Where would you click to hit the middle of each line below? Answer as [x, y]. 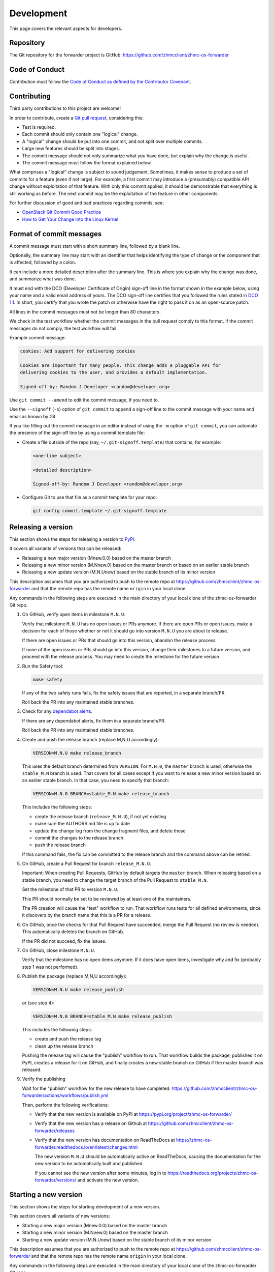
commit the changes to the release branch [79, 837]
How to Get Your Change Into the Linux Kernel [70, 219]
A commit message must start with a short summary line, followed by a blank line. [95, 246]
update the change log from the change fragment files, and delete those [110, 831]
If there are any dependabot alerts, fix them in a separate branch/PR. [94, 720]
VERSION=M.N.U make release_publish [78, 990]
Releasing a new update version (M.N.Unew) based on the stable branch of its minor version [119, 572]
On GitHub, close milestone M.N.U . [59, 950]
